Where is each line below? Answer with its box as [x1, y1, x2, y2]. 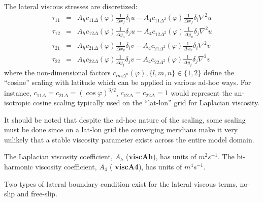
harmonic [4, 161, 33, 171]
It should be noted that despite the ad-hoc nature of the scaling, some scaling [4, 114, 246, 125]
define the [204, 67, 234, 77]
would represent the [171, 87, 232, 98]
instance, [4, 87, 31, 98]
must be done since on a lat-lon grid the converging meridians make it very [4, 124, 238, 135]
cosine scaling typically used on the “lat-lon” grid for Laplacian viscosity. [32, 97, 260, 108]
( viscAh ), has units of [126, 151, 196, 162]
